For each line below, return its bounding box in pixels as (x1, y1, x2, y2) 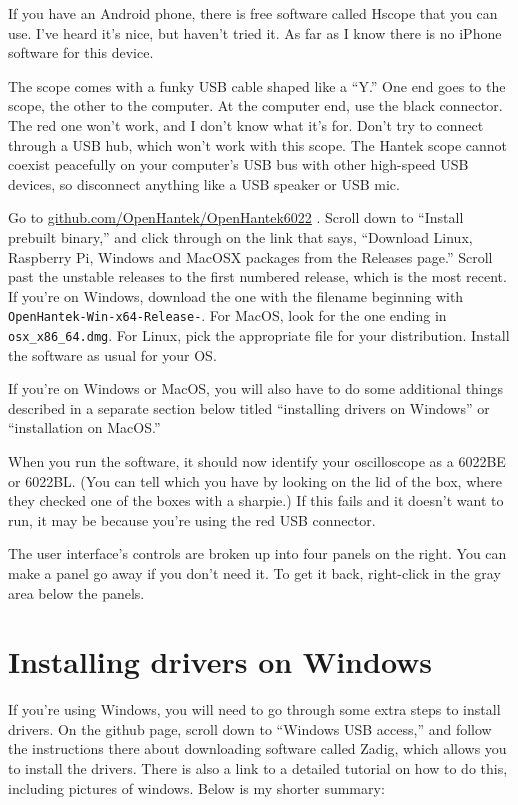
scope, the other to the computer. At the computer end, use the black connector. (8, 95, 503, 116)
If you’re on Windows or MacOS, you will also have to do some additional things (8, 378, 504, 399)
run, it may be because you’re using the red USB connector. (8, 509, 376, 530)
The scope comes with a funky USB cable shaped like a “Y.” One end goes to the (8, 75, 506, 96)
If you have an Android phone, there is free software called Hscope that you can (8, 3, 498, 23)
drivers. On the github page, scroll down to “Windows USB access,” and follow (8, 718, 492, 739)
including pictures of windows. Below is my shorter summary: (8, 777, 385, 798)
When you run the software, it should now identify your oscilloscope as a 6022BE (8, 451, 506, 471)
